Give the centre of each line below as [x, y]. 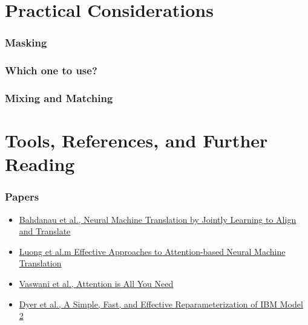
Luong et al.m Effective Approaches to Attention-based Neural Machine [152, 251]
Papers [22, 197]
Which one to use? [51, 70]
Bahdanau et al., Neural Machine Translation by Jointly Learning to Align [158, 219]
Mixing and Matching [59, 98]
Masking [26, 43]
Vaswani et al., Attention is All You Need [96, 284]
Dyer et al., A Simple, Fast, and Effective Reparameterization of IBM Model [161, 304]
